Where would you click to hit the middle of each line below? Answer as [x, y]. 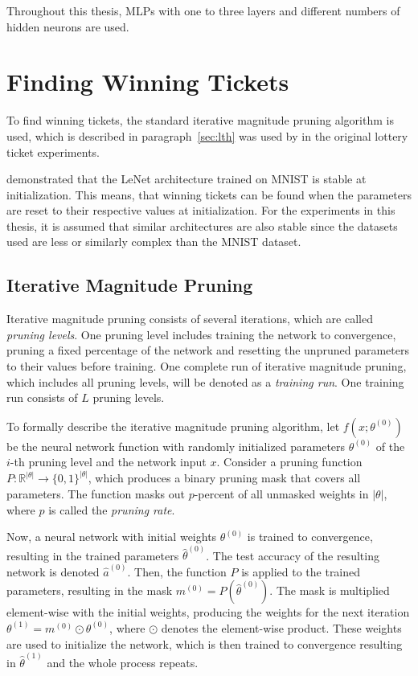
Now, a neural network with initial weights [112, 537]
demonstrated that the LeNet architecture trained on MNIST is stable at [186, 179]
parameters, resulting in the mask [90, 590]
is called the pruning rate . [112, 509]
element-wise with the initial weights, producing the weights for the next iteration [208, 612]
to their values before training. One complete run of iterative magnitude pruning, [207, 366]
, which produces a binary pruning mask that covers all [224, 478]
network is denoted [53, 571]
